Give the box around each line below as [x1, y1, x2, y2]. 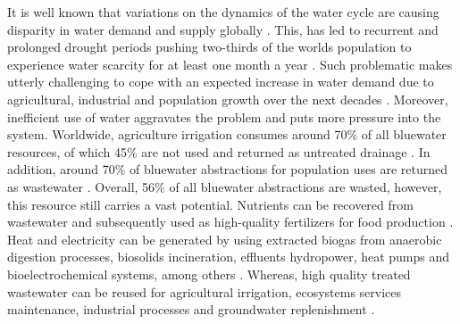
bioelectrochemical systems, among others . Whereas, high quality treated [7, 264, 411, 283]
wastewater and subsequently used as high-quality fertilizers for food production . [7, 212, 454, 231]
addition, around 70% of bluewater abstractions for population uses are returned [7, 160, 447, 179]
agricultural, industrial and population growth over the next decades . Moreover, [7, 89, 448, 108]
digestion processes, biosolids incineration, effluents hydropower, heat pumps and [7, 247, 450, 266]
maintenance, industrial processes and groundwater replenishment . [7, 300, 375, 319]
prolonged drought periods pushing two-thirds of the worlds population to [7, 37, 412, 56]
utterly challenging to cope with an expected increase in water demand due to [7, 72, 434, 91]
